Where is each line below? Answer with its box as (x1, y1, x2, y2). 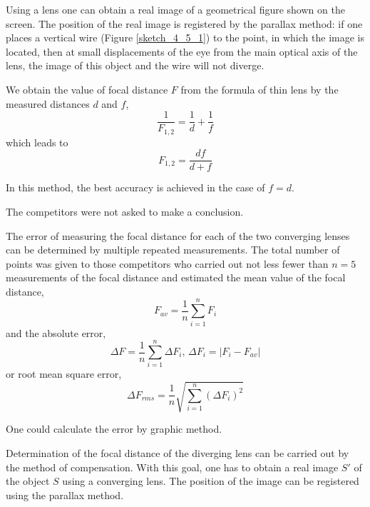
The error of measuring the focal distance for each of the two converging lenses (6, 228, 350, 243)
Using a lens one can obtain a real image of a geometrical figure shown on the (6, 2, 345, 16)
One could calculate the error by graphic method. (6, 421, 222, 436)
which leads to (6, 134, 68, 149)
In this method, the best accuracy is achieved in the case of (6, 180, 265, 195)
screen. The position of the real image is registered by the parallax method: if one (6, 16, 363, 31)
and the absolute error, (6, 325, 106, 340)
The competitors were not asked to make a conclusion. (6, 204, 244, 219)
